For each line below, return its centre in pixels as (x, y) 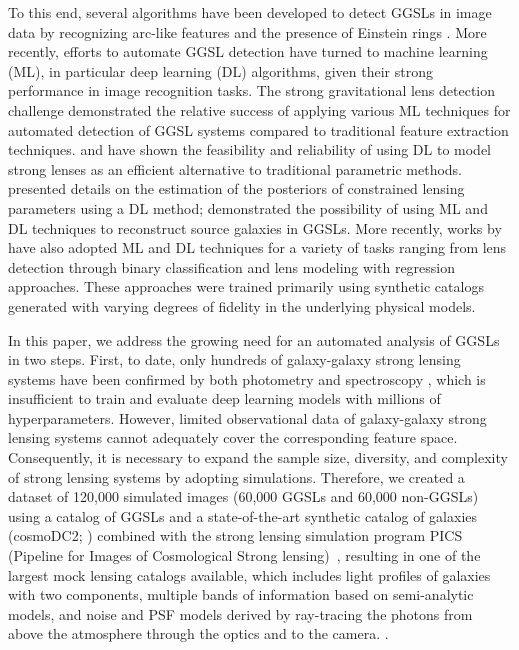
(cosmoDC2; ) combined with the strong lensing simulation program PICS (235, 535)
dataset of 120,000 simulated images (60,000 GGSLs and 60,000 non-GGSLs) (243, 496)
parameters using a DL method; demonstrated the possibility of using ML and (248, 207)
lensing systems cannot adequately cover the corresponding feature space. (233, 437)
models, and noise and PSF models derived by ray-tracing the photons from (240, 613)
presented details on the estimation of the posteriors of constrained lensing (236, 188)
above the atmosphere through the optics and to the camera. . (198, 633)
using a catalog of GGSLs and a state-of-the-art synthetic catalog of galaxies (243, 515)
